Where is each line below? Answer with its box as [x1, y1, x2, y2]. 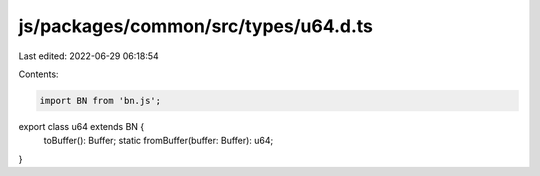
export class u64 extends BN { [18, 120, 145, 132]
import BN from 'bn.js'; [39, 95, 162, 106]
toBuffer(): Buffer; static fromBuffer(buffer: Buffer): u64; [43, 135, 274, 147]
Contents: [18, 68, 59, 80]
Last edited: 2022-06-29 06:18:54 [18, 50, 159, 62]
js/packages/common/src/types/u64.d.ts [18, 15, 374, 37]
